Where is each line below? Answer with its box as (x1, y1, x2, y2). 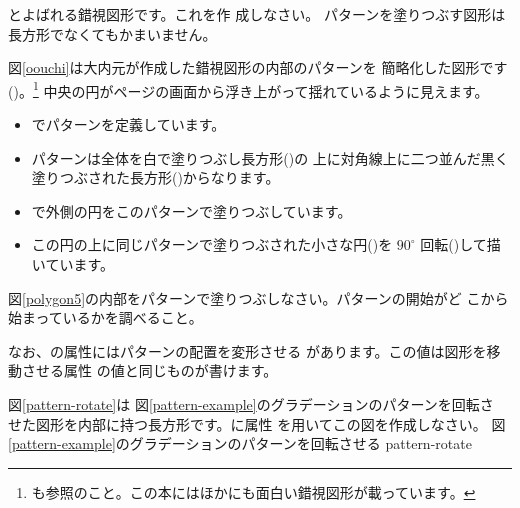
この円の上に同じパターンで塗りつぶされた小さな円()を (31, 234, 393, 255)
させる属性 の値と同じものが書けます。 (21, 360, 278, 381)
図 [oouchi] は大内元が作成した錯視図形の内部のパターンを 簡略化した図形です (8, 57, 508, 78)
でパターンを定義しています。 (31, 114, 226, 135)
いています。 (31, 254, 114, 274)
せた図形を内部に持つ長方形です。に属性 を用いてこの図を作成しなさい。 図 (8, 413, 506, 434)
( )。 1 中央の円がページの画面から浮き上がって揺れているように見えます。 (8, 77, 489, 101)
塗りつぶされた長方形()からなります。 (31, 167, 280, 188)
